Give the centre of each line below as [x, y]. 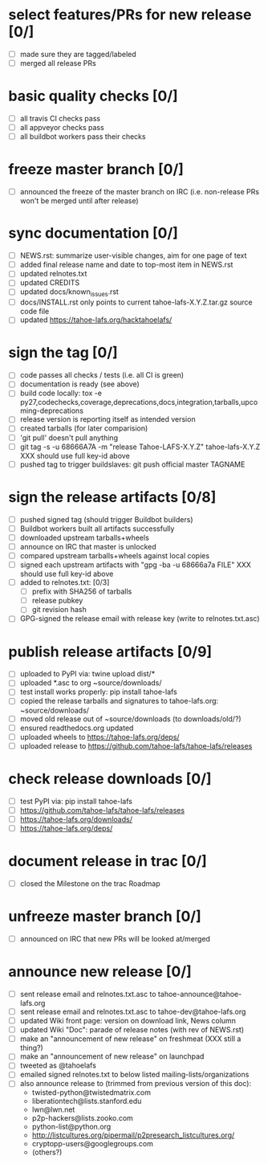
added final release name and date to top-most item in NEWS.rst [126, 265]
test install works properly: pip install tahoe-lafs [99, 692]
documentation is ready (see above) [80, 384]
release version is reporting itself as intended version [108, 419]
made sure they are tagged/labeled [78, 54]
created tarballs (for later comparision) [84, 428]
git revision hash [59, 610]
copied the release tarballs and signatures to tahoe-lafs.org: [119, 701]
